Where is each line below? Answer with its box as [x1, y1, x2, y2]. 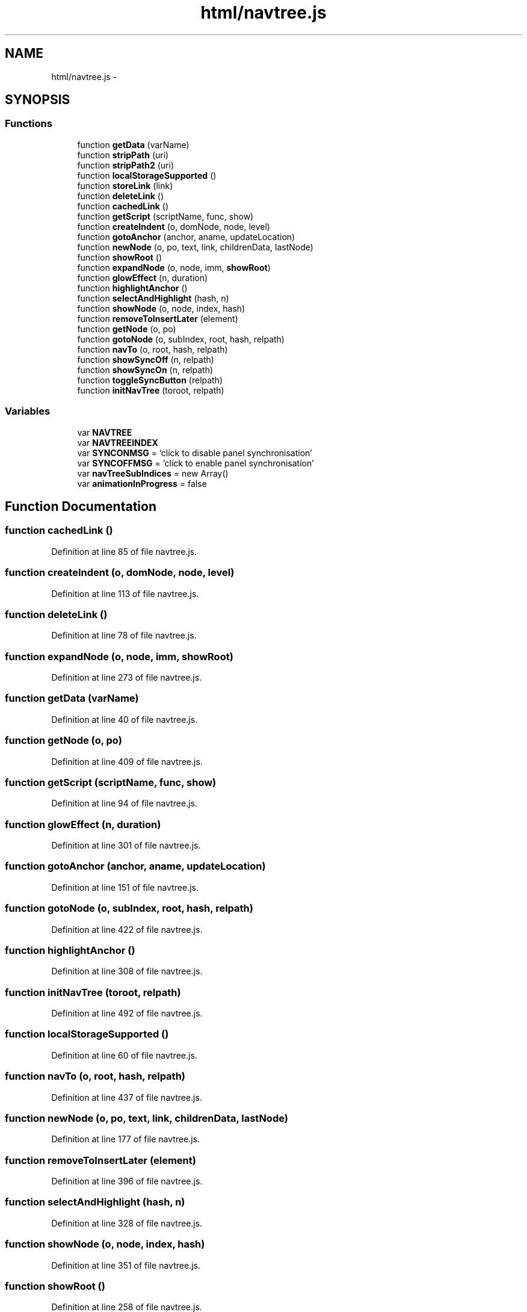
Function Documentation [5, 498, 156, 514]
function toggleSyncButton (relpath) [77, 374, 223, 385]
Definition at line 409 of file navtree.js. [51, 756, 203, 767]
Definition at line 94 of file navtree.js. [51, 798, 198, 809]
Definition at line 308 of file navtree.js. [51, 966, 203, 977]
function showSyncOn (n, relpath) [77, 364, 214, 375]
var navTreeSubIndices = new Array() [77, 468, 229, 478]
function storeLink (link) [77, 180, 173, 191]
